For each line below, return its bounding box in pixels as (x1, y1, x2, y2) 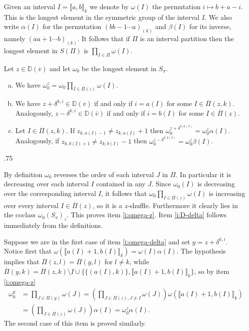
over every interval (4, 200, 59, 210)
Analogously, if (15, 135, 60, 146)
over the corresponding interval (4, 188, 96, 198)
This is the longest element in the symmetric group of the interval (4, 12, 200, 22)
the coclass (4, 210, 36, 220)
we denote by (90, 1, 129, 11)
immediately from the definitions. (4, 220, 103, 230)
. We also (204, 12, 232, 22)
